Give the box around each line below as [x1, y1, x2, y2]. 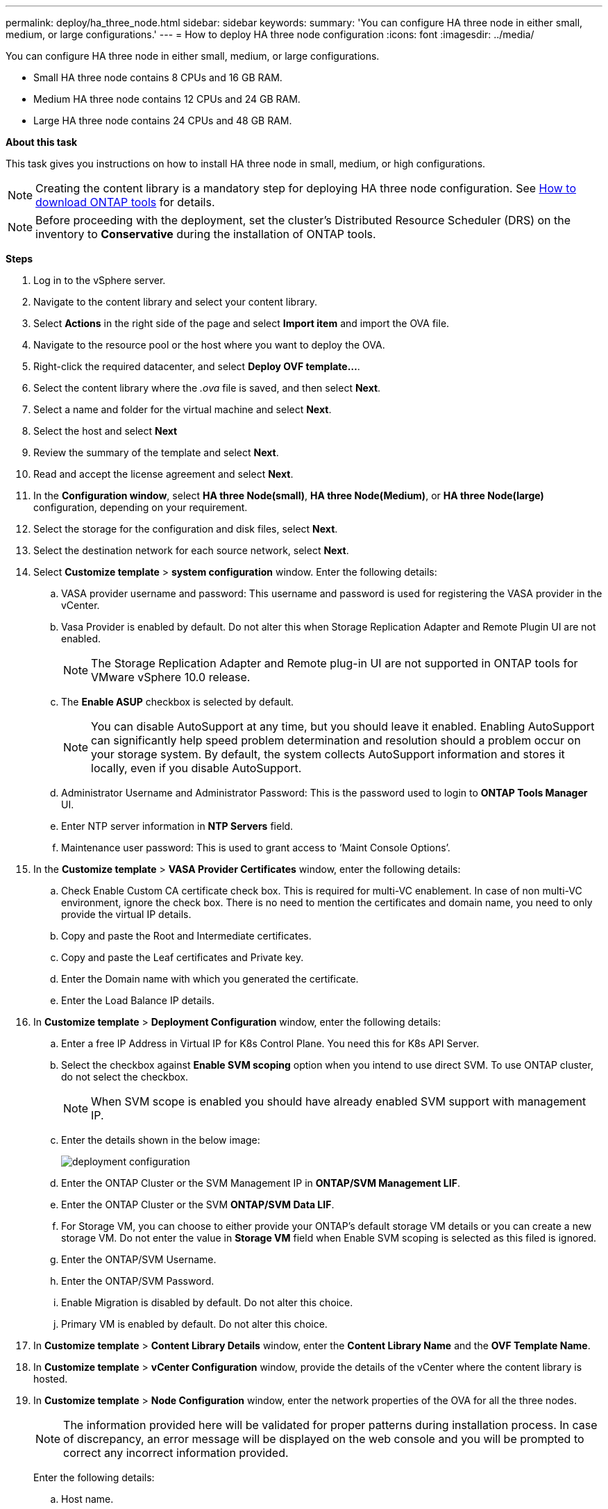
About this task [6, 136, 78, 148]
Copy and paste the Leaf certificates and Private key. [61, 951, 304, 963]
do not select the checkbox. [61, 1071, 189, 1083]
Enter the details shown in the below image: [61, 1134, 260, 1146]
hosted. [33, 1373, 68, 1385]
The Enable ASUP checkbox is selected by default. [61, 696, 294, 708]
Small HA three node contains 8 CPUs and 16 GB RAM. [33, 72, 282, 83]
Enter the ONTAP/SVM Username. [61, 1253, 217, 1265]
